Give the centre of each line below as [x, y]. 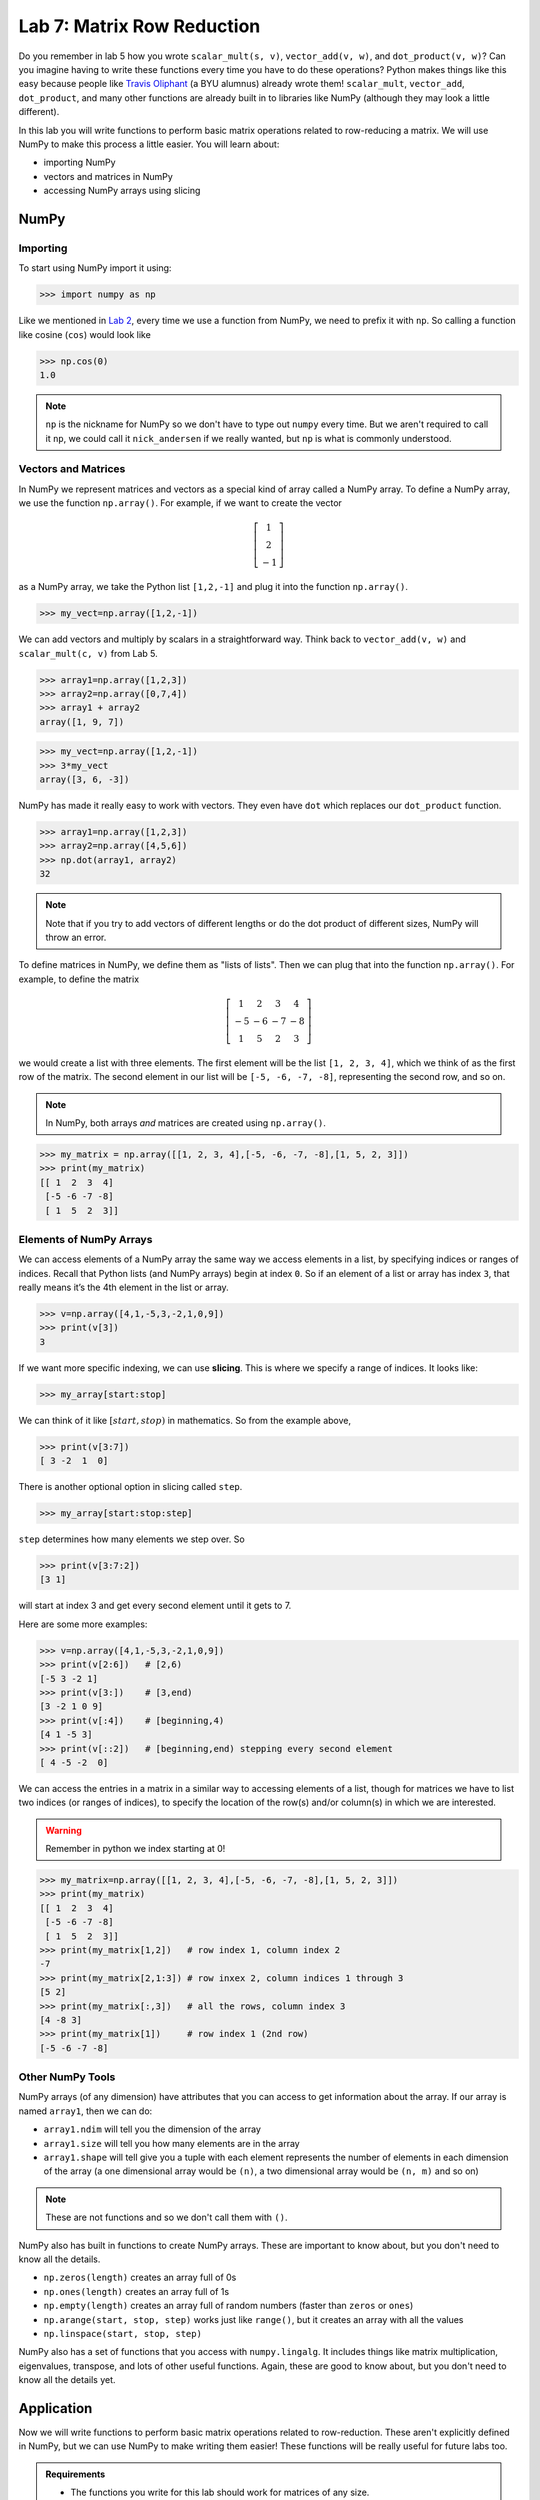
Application [55, 2408]
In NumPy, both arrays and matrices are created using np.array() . [186, 1122]
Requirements [75, 2474]
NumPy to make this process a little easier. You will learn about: [149, 144]
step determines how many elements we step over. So [131, 1539]
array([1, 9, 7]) [82, 721]
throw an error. [76, 937]
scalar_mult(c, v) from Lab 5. [88, 653]
